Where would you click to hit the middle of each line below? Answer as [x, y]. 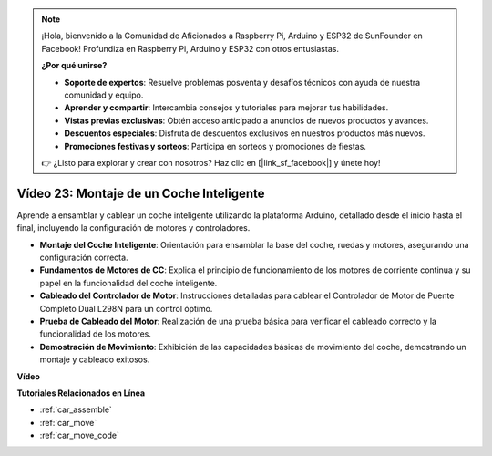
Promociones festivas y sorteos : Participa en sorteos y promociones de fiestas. [215, 146]
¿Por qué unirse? [74, 66]
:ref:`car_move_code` [80, 435]
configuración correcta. [84, 257]
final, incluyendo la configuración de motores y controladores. [133, 228]
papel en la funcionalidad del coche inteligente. [128, 283]
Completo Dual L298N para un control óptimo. [126, 308]
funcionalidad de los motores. [96, 334]
